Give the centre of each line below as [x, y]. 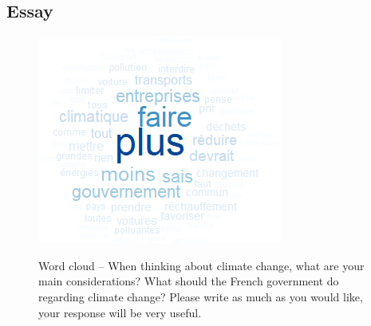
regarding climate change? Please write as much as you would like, [201, 296]
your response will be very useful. [120, 312]
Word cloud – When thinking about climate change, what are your [201, 265]
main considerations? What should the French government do [189, 281]
